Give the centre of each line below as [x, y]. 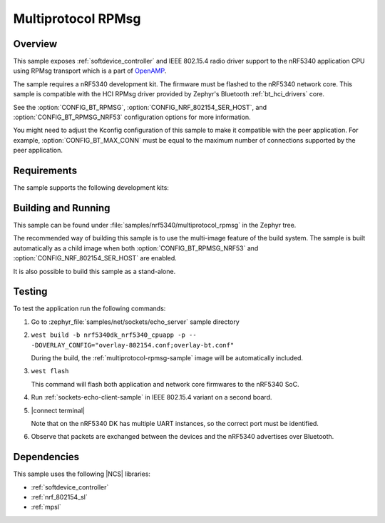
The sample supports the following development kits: [91, 188]
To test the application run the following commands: [89, 309]
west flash [50, 371]
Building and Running [62, 208]
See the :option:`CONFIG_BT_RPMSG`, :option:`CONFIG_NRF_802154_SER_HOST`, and [140, 107]
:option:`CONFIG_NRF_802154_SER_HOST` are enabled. [95, 258]
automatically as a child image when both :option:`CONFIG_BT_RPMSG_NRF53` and [136, 248]
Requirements [45, 171]
